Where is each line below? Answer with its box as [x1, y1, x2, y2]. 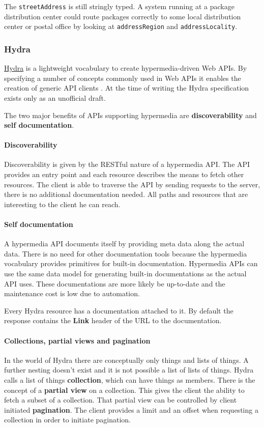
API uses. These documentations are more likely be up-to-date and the [4, 278, 225, 289]
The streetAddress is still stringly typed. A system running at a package [4, 1, 234, 11]
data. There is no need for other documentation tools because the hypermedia [4, 248, 247, 259]
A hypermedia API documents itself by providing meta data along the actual [4, 238, 245, 249]
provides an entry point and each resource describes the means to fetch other [4, 169, 244, 180]
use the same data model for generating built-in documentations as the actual [4, 268, 247, 279]
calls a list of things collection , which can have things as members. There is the [4, 374, 255, 385]
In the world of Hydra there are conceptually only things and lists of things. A [4, 354, 249, 365]
